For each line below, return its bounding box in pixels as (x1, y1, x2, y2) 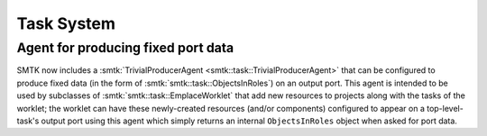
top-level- (427, 103, 464, 113)
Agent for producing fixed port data (16, 40, 234, 56)
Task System (16, 14, 116, 33)
